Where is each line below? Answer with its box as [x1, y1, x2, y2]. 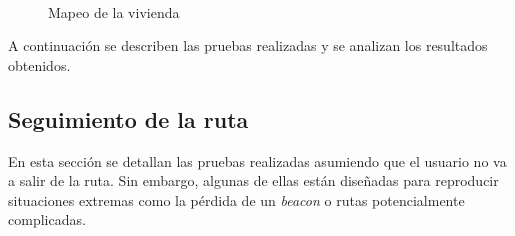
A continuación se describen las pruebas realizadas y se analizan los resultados [8, 35, 488, 56]
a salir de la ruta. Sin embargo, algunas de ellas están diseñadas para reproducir [8, 170, 499, 191]
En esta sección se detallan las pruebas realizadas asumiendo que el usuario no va [8, 150, 507, 171]
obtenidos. [8, 54, 71, 75]
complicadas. [8, 209, 86, 230]
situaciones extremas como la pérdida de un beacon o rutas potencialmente [8, 189, 465, 210]
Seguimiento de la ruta [8, 103, 249, 134]
